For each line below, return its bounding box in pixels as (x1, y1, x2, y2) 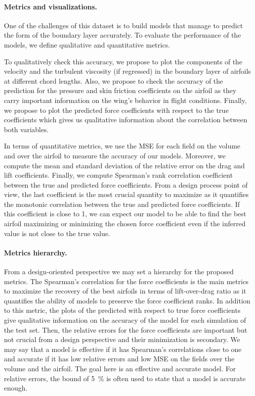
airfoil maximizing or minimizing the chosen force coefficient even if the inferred (4, 218, 246, 229)
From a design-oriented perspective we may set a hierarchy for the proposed (4, 266, 234, 277)
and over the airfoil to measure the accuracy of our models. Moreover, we (4, 150, 226, 160)
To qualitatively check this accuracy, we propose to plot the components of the (4, 56, 243, 66)
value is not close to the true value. (4, 228, 110, 238)
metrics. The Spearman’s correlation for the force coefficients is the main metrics (4, 276, 249, 286)
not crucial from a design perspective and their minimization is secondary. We (4, 334, 240, 345)
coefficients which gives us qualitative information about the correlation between (4, 114, 248, 125)
